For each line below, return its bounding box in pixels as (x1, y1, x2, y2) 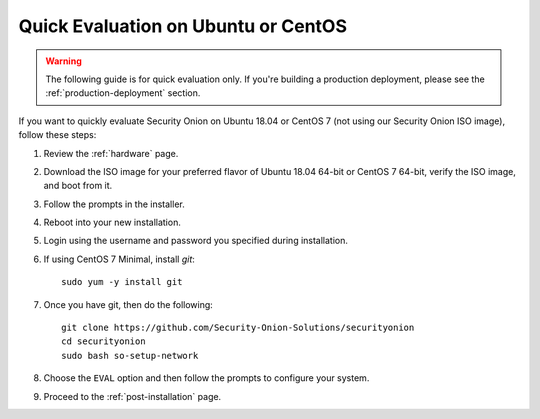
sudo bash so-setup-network (61, 350, 199, 361)
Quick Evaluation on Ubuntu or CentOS (18, 15, 347, 37)
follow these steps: (18, 129, 97, 141)
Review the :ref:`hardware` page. (43, 147, 179, 159)
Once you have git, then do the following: (43, 298, 214, 310)
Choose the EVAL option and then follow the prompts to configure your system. (43, 372, 370, 384)
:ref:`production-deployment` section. (45, 87, 201, 99)
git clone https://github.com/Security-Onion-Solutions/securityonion (61, 322, 415, 334)
